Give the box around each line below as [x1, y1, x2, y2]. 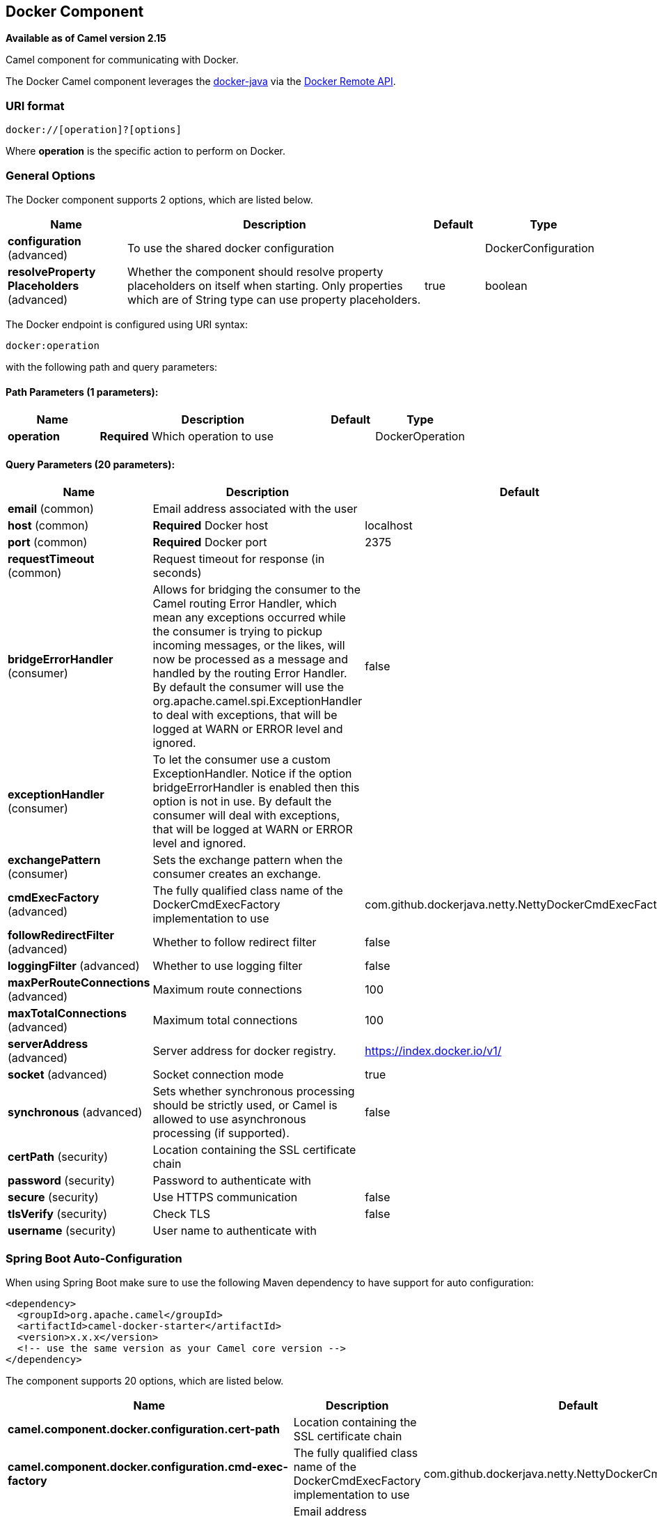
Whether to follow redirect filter [152, 935, 317, 950]
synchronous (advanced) [8, 1105, 143, 1120]
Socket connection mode [152, 1067, 284, 1082]
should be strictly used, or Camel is [152, 1098, 338, 1113]
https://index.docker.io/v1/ [365, 1044, 502, 1058]
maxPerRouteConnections [8, 976, 150, 990]
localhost [365, 518, 413, 533]
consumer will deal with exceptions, [152, 808, 340, 823]
